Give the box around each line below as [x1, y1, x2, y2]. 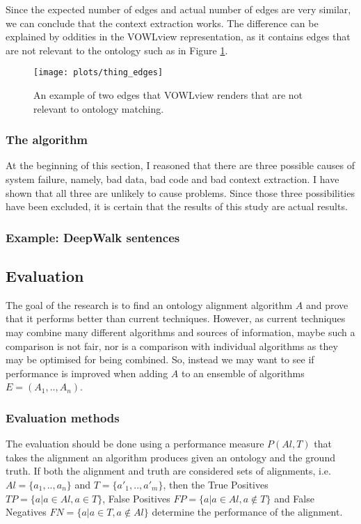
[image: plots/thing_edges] [33, 68, 163, 78]
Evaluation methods [6, 408, 120, 426]
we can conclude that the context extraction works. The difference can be [6, 15, 319, 30]
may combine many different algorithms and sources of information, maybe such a [6, 325, 355, 340]
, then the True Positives [163, 477, 268, 492]
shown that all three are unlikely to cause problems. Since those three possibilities [6, 185, 355, 200]
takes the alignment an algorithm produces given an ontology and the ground [6, 450, 335, 464]
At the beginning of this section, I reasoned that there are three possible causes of [6, 158, 355, 173]
